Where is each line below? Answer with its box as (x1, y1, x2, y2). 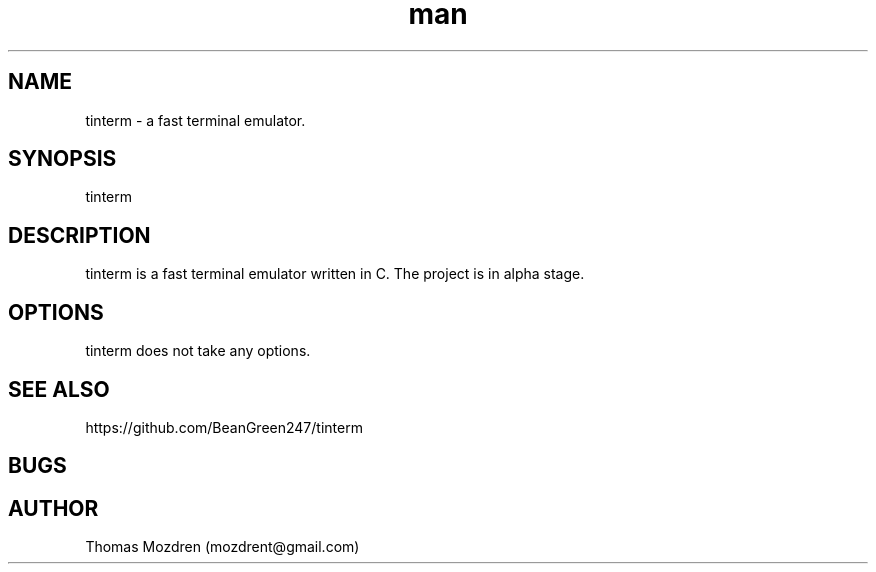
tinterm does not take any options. (85, 342, 311, 360)
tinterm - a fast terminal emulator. (85, 111, 306, 129)
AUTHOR (8, 495, 99, 521)
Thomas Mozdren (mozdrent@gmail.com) (85, 538, 360, 556)
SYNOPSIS (8, 146, 117, 172)
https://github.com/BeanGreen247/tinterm (85, 418, 363, 436)
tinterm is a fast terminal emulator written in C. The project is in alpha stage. (85, 265, 585, 283)
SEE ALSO (8, 376, 110, 402)
